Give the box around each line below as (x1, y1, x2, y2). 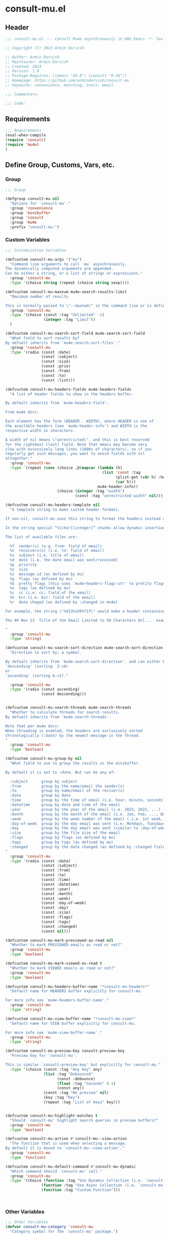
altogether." (5, 456, 33, 461)
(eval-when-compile (5, 133, 46, 138)
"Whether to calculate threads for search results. (10, 710, 121, 715)
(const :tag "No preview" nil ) (43, 1091, 109, 1096)
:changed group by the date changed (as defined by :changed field (10, 844, 165, 849)
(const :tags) (41, 919, 71, 924)
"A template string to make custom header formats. (10, 507, 121, 513)
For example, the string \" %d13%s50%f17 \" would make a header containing (5, 609, 165, 614)
